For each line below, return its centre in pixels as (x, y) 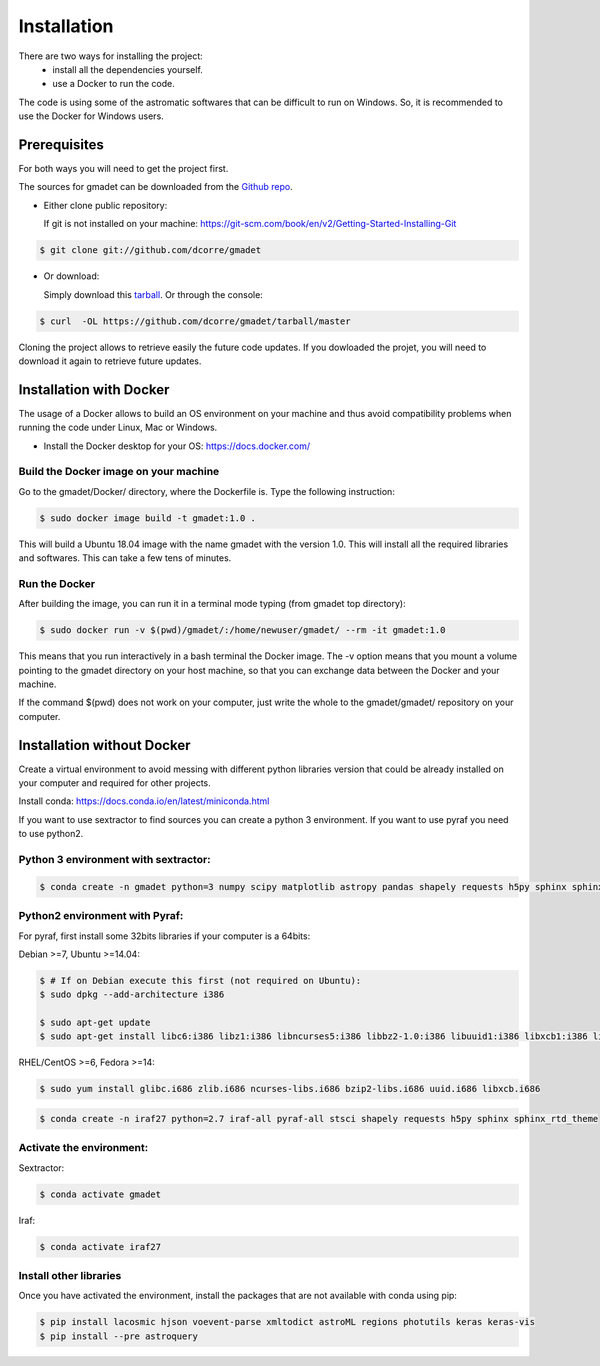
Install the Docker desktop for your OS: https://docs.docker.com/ (177, 446)
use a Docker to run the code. (113, 84)
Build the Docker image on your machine (119, 472)
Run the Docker (56, 583)
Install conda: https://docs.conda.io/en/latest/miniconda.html (144, 801)
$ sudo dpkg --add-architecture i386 (132, 994)
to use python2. (51, 834)
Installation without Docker (104, 745)
